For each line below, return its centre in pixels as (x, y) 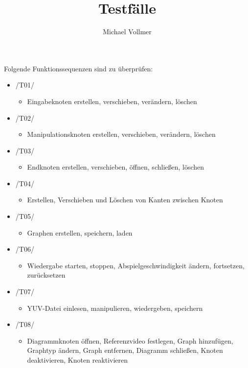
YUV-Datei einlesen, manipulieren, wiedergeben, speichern (115, 308)
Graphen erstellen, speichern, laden (80, 232)
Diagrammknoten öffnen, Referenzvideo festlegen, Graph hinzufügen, (130, 340)
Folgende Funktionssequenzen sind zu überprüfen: (79, 68)
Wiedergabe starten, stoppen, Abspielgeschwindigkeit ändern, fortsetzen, (136, 265)
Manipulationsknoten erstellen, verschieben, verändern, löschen (121, 134)
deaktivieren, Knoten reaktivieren (78, 360)
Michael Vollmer (127, 32)
